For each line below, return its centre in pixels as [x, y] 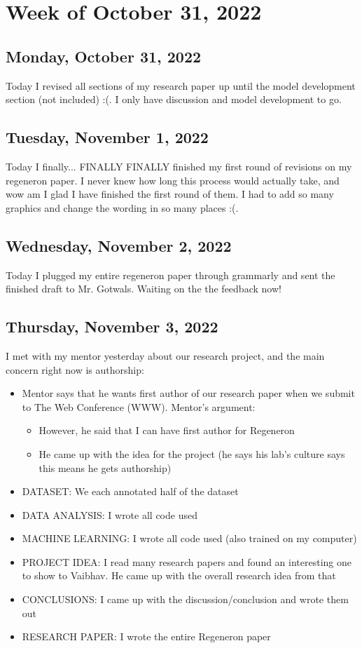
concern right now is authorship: [75, 369]
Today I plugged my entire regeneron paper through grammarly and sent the [170, 275]
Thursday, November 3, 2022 [112, 326]
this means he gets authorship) [105, 467]
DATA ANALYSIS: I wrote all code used [110, 514]
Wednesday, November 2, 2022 [119, 245]
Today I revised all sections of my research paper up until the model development [181, 85]
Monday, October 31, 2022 [104, 56]
